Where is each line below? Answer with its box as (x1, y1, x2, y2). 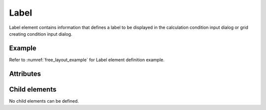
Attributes (9, 69, 41, 78)
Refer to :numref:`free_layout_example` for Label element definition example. (9, 57, 165, 63)
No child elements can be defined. (9, 98, 79, 104)
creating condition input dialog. (9, 31, 72, 37)
